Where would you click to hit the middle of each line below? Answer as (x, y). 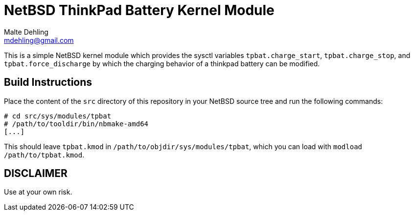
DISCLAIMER (36, 174)
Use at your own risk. (38, 192)
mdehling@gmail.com (39, 40)
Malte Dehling (26, 32)
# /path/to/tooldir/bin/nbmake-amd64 (76, 124)
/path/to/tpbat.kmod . (44, 155)
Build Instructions (48, 82)
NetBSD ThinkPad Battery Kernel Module (139, 10)
